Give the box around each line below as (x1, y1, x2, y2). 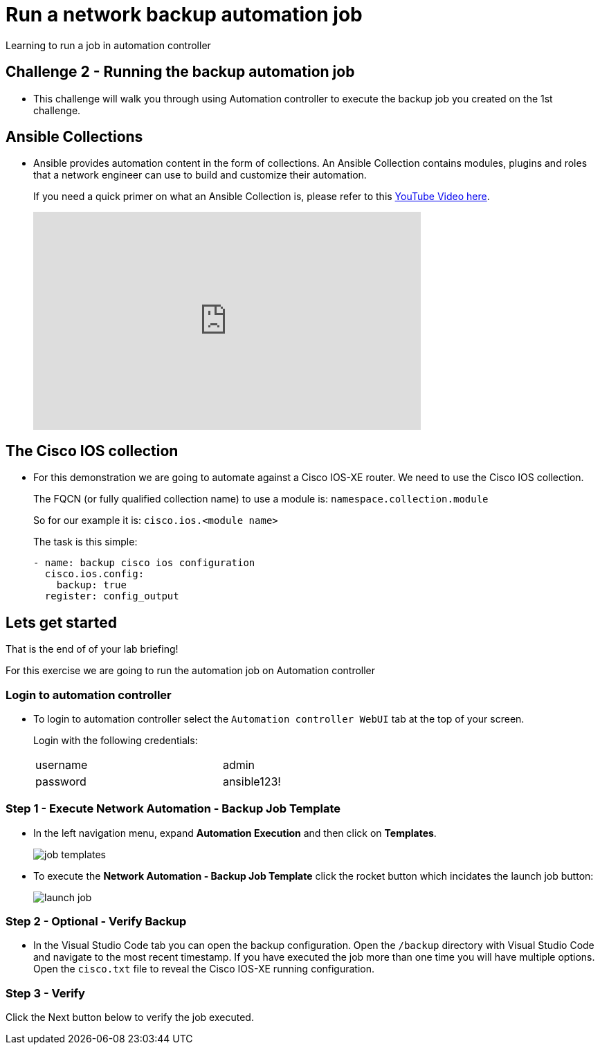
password (35, 774, 87, 788)
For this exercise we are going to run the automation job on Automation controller (6, 664, 376, 677)
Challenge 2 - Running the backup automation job (6, 63, 355, 81)
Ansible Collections (6, 128, 143, 146)
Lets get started (6, 613, 118, 631)
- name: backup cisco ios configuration (33, 557, 255, 569)
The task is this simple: (33, 536, 138, 548)
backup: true (56, 579, 127, 591)
